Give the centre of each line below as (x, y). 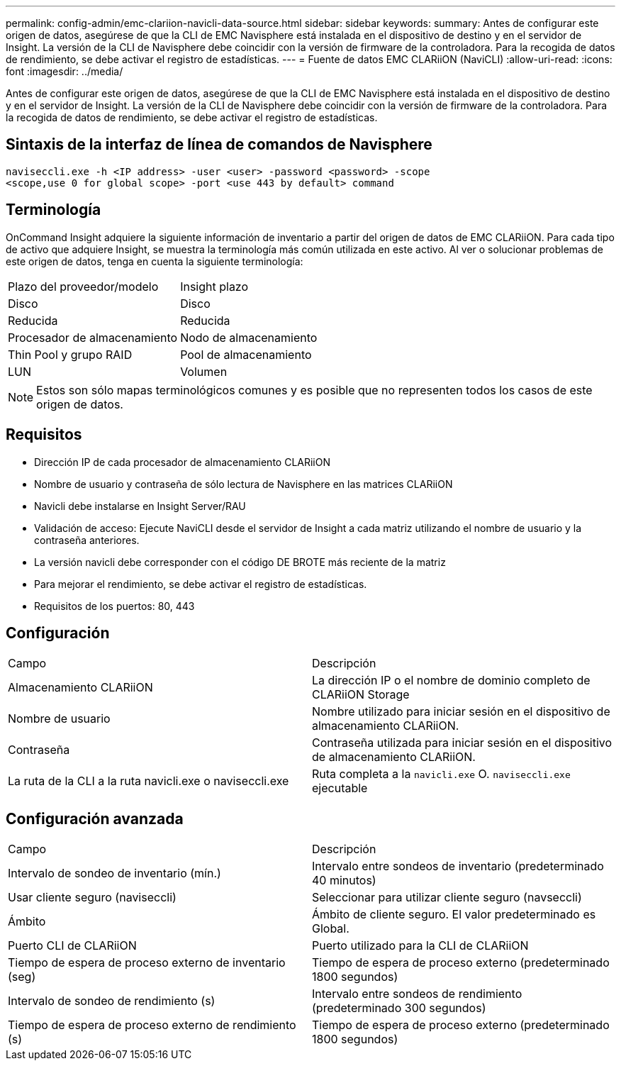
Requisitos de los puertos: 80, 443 (114, 606)
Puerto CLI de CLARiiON (72, 946)
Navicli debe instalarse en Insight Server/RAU (140, 506)
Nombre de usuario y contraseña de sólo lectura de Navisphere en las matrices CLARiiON (244, 484)
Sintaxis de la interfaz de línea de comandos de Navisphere (219, 145)
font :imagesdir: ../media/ (65, 71)
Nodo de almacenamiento (249, 337)
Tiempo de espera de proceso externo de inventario (147, 963)
